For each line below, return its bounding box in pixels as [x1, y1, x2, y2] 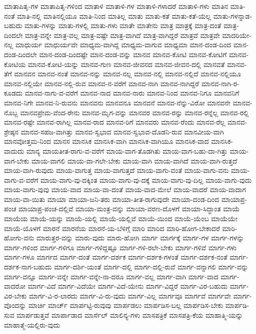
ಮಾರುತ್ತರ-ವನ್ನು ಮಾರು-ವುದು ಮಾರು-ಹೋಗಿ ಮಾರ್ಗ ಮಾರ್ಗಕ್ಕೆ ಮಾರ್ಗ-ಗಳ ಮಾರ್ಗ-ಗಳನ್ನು [36, 233, 244, 243]
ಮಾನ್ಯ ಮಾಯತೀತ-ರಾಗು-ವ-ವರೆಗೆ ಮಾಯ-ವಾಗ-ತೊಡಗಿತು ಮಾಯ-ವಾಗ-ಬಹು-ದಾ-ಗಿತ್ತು [26, 145, 228, 156]
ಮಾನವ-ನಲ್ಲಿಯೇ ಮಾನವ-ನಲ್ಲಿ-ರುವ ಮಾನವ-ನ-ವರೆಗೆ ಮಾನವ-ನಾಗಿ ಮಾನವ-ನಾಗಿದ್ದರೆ [4, 78, 199, 88]
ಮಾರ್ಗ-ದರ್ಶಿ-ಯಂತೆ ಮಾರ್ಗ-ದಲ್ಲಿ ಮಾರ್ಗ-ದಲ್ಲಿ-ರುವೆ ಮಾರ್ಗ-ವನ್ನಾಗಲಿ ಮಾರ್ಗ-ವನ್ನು [54, 262, 249, 272]
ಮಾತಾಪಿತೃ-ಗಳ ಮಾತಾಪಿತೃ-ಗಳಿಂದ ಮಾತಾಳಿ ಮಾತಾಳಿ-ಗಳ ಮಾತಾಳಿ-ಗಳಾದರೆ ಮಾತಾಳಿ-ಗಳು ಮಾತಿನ [4, 1, 228, 11]
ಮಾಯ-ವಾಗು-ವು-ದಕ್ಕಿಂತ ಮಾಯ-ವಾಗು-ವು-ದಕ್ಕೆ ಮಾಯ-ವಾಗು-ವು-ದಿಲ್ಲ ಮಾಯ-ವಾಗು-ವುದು [40, 174, 252, 185]
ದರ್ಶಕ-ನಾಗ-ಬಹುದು [4, 262, 52, 272]
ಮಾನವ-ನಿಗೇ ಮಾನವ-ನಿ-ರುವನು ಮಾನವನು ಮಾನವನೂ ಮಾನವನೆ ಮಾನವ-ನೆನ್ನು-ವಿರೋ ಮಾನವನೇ [4, 97, 231, 107]
